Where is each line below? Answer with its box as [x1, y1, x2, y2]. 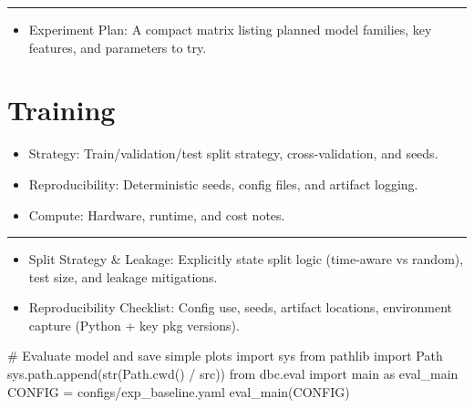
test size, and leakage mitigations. [28, 267, 218, 286]
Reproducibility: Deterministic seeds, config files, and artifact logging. [28, 174, 418, 193]
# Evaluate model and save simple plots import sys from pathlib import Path [7, 346, 443, 365]
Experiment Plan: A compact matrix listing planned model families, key [28, 20, 432, 38]
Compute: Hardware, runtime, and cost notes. [28, 205, 285, 224]
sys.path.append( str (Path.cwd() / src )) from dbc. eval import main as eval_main [7, 364, 459, 383]
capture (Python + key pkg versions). [28, 315, 240, 334]
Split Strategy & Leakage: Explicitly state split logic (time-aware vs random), [28, 250, 464, 269]
